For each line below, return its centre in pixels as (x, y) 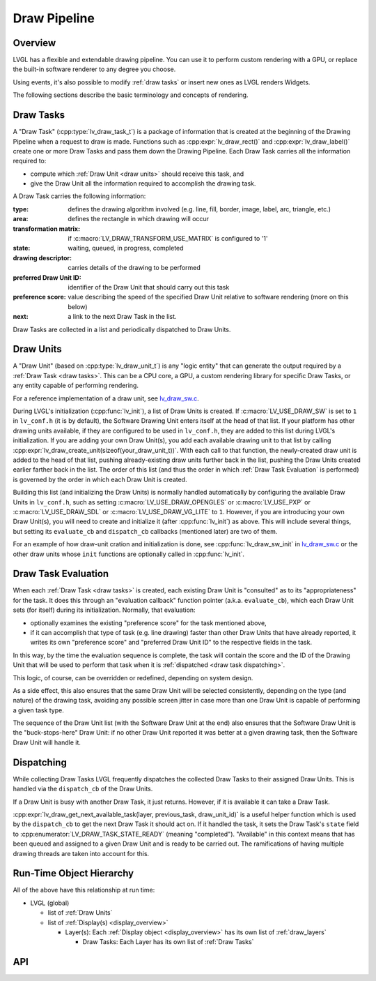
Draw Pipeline (54, 18)
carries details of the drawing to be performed (134, 268)
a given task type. (38, 710)
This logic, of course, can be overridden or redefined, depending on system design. (133, 677)
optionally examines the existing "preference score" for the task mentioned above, (149, 623)
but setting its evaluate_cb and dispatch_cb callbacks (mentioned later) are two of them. (145, 531)
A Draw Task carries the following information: (79, 196)
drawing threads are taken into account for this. (81, 853)
